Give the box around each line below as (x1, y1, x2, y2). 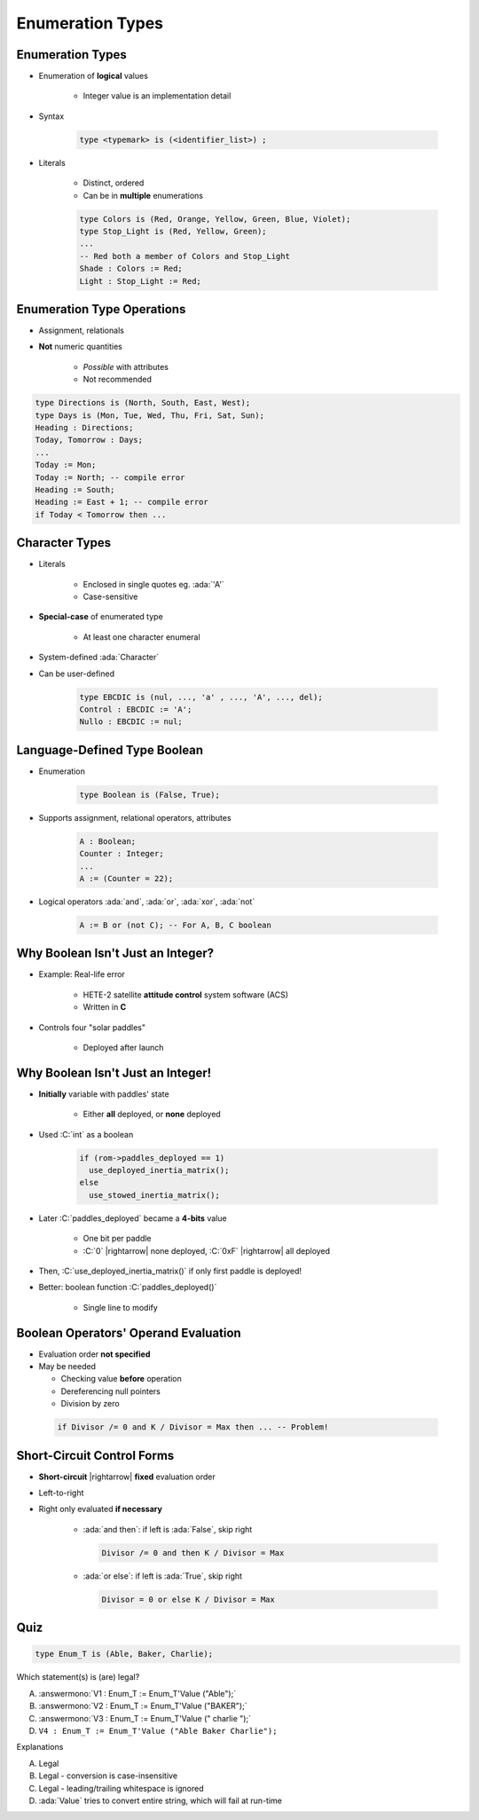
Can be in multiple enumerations (82, 190, 204, 201)
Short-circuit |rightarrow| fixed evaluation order (38, 1471, 216, 1482)
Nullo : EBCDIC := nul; (79, 717, 184, 727)
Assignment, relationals (38, 325, 124, 336)
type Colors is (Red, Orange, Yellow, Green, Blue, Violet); (79, 214, 351, 224)
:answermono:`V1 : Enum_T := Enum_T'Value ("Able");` (38, 1688, 237, 1698)
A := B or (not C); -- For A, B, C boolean (79, 919, 272, 930)
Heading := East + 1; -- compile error (35, 497, 208, 508)
